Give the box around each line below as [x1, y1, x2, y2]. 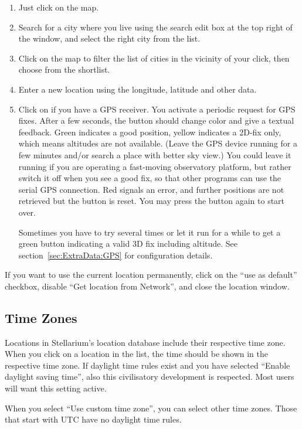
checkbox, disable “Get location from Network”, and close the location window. [5, 280, 290, 292]
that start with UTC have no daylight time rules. [5, 413, 182, 425]
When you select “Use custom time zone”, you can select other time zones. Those [5, 401, 297, 414]
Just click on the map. [18, 1, 99, 13]
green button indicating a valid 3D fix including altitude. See [18, 237, 238, 250]
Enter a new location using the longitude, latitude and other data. [18, 83, 257, 95]
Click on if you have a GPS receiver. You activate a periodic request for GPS [18, 103, 296, 115]
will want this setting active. [5, 382, 107, 394]
